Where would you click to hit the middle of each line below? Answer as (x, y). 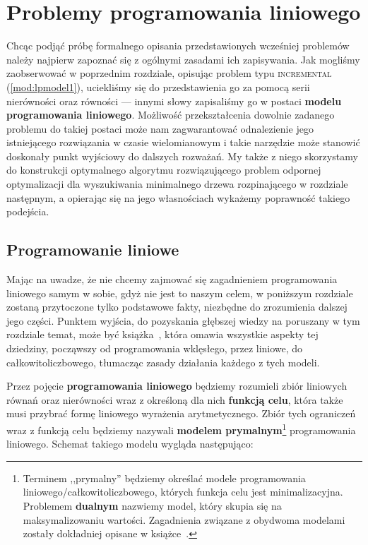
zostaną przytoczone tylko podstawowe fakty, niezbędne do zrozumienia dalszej (177, 307)
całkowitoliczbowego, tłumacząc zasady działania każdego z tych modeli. (163, 362)
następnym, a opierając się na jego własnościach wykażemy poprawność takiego (178, 197)
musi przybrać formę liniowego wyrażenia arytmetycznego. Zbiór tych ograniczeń (181, 413)
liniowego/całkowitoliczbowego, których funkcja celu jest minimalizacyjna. (183, 492)
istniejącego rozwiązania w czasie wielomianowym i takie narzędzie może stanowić (183, 142)
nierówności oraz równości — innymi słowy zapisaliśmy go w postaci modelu (174, 101)
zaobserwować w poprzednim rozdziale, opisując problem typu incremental (169, 73)
